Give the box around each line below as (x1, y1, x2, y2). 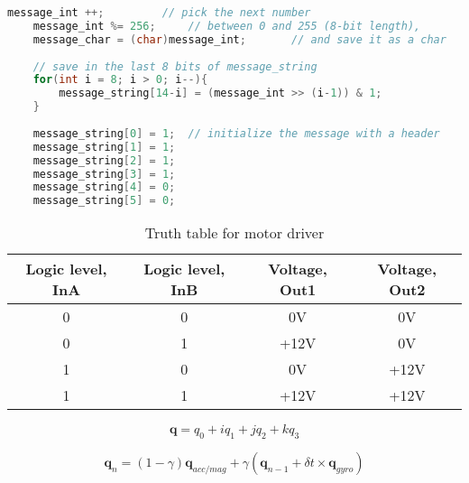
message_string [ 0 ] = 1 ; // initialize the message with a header (32, 126, 440, 140)
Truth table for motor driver (144, 222, 325, 244)
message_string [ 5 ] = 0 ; (32, 194, 176, 208)
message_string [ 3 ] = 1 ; (32, 167, 176, 181)
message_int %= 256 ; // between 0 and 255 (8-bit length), (32, 19, 421, 33)
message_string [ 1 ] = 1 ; (32, 140, 176, 153)
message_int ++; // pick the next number (7, 6, 311, 19)
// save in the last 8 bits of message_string (32, 60, 317, 73)
